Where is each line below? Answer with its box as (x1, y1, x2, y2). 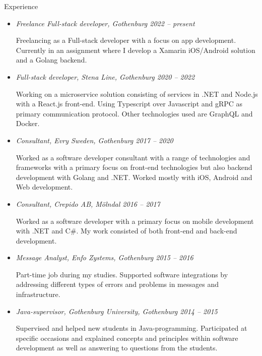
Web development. (16, 182, 73, 192)
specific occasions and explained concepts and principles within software (16, 332, 238, 343)
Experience (4, 1, 38, 11)
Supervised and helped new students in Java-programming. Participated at (16, 323, 247, 333)
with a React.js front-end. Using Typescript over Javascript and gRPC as (16, 98, 243, 109)
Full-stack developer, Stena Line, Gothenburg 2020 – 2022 (16, 71, 195, 82)
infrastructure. (16, 289, 60, 300)
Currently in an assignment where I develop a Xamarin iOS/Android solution (16, 44, 255, 55)
